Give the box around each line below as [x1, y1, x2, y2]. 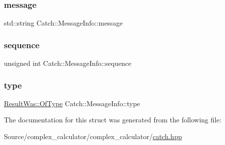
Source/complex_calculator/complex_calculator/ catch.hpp [4, 131, 182, 142]
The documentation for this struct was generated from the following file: [4, 115, 222, 125]
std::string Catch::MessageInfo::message [4, 18, 123, 28]
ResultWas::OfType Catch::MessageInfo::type [4, 98, 141, 108]
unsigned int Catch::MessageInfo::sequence [4, 58, 132, 68]
